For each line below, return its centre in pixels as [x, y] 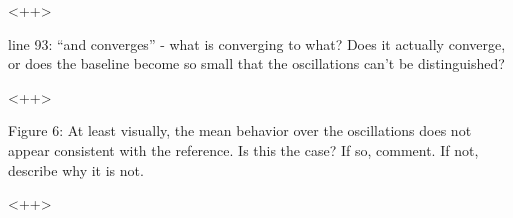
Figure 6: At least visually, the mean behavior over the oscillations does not [240, 130]
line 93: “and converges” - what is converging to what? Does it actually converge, [257, 43]
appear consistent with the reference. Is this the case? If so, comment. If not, [243, 149]
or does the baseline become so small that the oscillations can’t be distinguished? [256, 63]
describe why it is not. [76, 169]
